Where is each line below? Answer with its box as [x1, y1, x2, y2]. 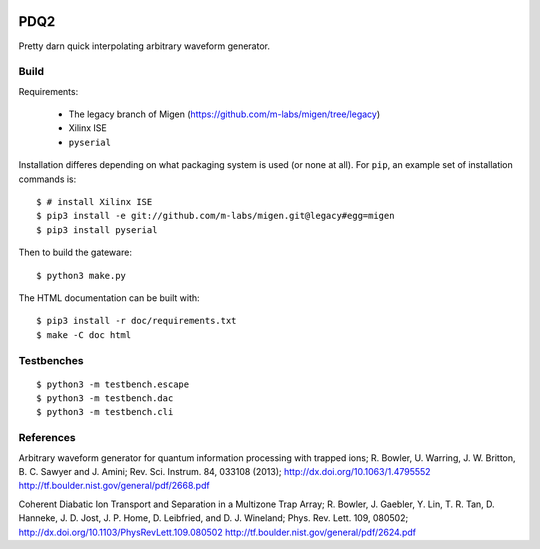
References [18, 431, 76, 445]
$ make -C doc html [36, 329, 132, 340]
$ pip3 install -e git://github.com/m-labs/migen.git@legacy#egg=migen [36, 210, 395, 222]
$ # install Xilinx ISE [36, 196, 153, 207]
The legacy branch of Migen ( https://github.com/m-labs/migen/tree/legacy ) [68, 108, 381, 120]
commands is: [18, 173, 77, 185]
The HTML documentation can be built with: [18, 291, 200, 304]
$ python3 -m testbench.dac [36, 393, 174, 404]
